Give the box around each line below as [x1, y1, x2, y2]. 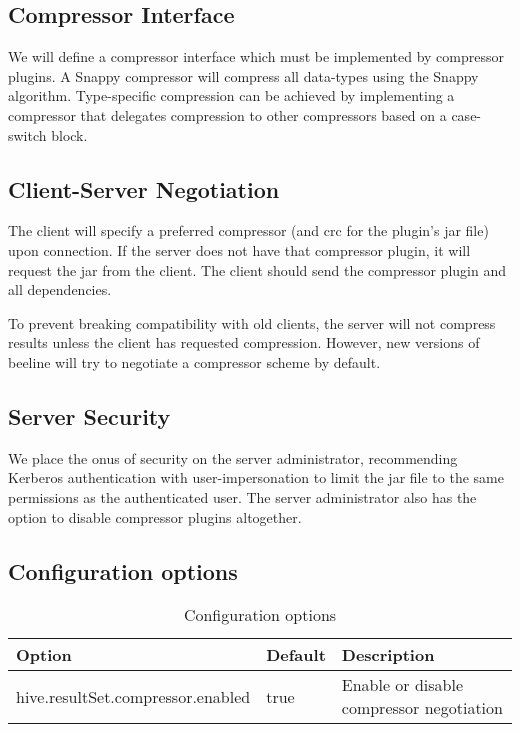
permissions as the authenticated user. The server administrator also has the [8, 486, 477, 507]
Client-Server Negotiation [8, 173, 280, 204]
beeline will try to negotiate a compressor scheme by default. [8, 351, 381, 372]
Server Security [8, 400, 171, 431]
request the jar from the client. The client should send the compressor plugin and [8, 259, 506, 280]
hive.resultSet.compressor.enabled [16, 684, 251, 708]
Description [341, 643, 435, 667]
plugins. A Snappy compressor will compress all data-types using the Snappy [8, 65, 479, 86]
